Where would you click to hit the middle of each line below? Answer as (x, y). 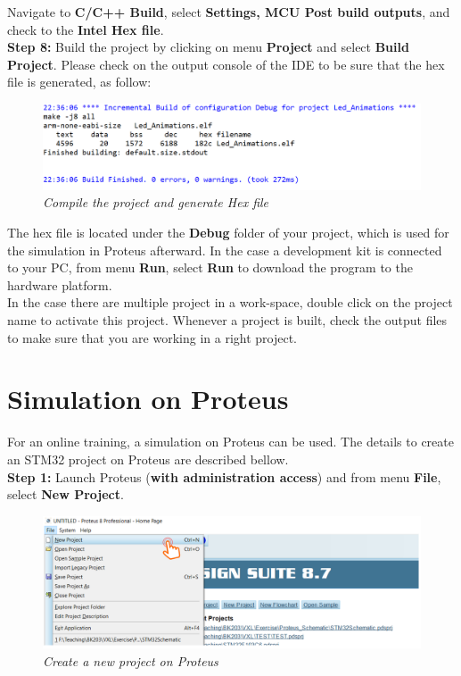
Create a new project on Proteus (131, 660)
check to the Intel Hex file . (86, 29)
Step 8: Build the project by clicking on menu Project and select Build (208, 47)
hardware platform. (60, 284)
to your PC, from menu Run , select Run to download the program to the (210, 267)
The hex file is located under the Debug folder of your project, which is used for (228, 233)
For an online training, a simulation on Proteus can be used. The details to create (230, 442)
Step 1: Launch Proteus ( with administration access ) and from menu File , (224, 476)
